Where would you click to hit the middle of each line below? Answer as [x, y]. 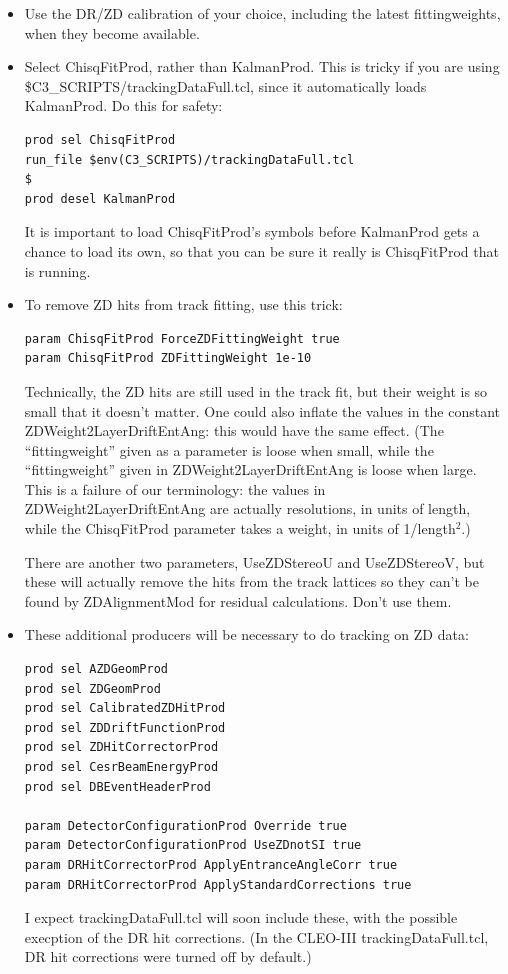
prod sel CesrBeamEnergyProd [121, 767]
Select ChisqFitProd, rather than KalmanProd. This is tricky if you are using [262, 66]
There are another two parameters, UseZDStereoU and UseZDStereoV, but [254, 561]
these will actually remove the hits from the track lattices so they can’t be [251, 581]
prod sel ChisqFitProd [100, 139]
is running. [57, 270]
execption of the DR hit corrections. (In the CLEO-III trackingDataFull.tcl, [256, 936]
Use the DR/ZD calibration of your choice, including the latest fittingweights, [262, 13]
